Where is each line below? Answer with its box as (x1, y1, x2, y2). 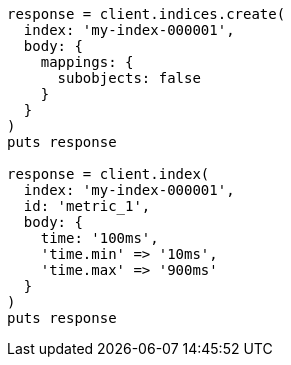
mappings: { (40, 54, 134, 70)
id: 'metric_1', (23, 198, 151, 214)
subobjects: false (57, 70, 201, 86)
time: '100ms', (40, 230, 159, 246)
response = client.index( (7, 166, 210, 182)
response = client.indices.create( (7, 6, 286, 22)
